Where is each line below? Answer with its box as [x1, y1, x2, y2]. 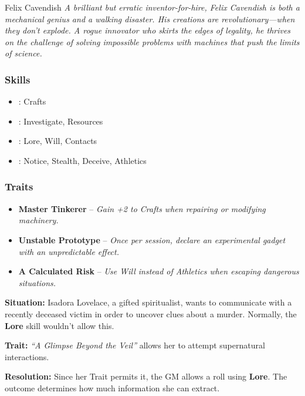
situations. [18, 276, 56, 288]
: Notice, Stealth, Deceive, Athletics [18, 154, 147, 166]
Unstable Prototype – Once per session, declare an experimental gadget [18, 233, 286, 246]
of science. [5, 47, 42, 59]
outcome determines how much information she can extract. [5, 381, 220, 394]
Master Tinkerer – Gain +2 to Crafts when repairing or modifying [18, 202, 266, 214]
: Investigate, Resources [18, 115, 103, 127]
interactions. [5, 350, 49, 363]
